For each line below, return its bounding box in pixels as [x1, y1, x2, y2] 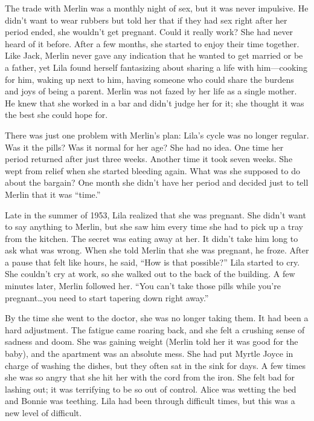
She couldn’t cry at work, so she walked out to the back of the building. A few [5, 267, 295, 280]
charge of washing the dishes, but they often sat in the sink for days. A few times [5, 359, 306, 371]
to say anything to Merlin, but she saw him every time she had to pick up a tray [5, 220, 303, 233]
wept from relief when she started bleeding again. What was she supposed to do [5, 164, 301, 177]
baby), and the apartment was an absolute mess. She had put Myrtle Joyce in [5, 347, 293, 360]
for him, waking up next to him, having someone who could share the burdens [5, 73, 294, 85]
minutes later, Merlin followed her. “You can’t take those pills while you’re [5, 279, 281, 292]
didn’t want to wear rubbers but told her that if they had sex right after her [5, 13, 287, 26]
